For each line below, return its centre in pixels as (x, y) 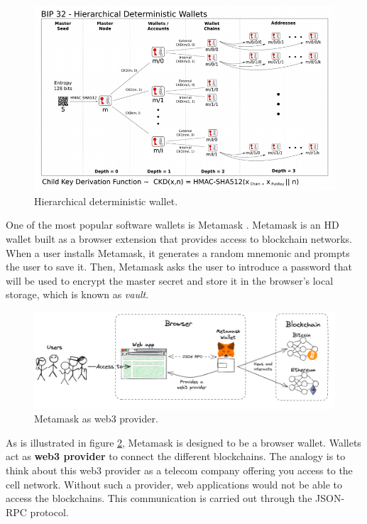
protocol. (49, 512)
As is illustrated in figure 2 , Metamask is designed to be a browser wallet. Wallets (183, 442)
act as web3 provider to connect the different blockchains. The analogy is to (176, 456)
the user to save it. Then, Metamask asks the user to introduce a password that (179, 267)
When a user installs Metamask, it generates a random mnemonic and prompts (178, 252)
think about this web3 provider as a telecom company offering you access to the (179, 470)
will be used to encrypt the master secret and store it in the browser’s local (170, 280)
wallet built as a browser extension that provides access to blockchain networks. (179, 239)
